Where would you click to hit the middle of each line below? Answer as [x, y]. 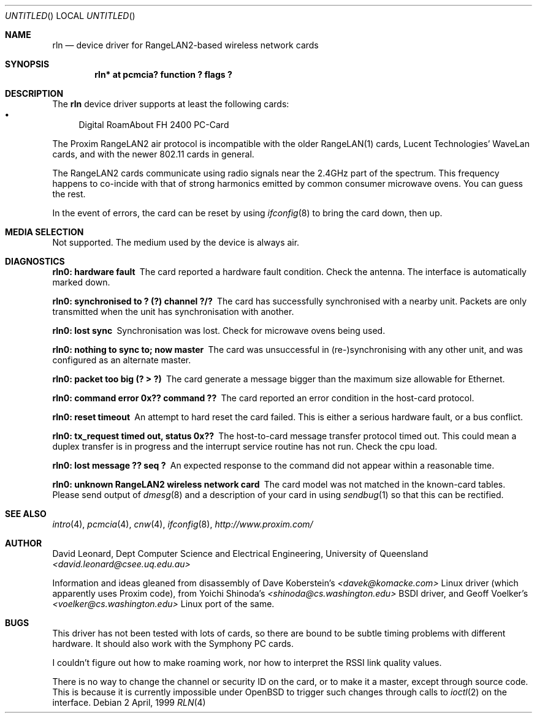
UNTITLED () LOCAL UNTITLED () [70, 16]
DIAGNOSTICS [35, 261]
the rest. [69, 194]
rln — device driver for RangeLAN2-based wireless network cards [185, 45]
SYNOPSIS [27, 64]
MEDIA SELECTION [44, 232]
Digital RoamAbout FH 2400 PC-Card [154, 125]
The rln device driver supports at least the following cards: [171, 104]
